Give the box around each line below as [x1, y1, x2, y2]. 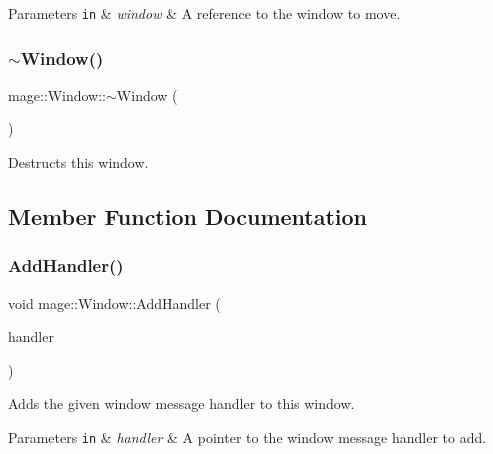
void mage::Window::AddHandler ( [8, 292, 221, 313]
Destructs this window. [8, 152, 149, 173]
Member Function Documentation [8, 201, 368, 232]
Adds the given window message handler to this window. [8, 393, 355, 414]
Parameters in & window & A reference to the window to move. [8, 3, 401, 23]
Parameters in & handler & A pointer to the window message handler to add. [8, 427, 487, 448]
